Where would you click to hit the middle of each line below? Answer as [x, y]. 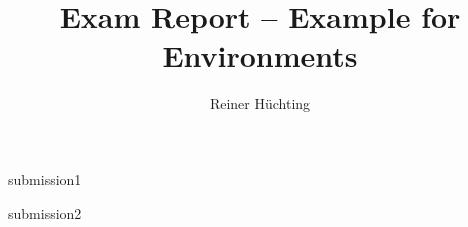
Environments [260, 55]
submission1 [45, 178]
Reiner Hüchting [260, 103]
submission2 [45, 212]
